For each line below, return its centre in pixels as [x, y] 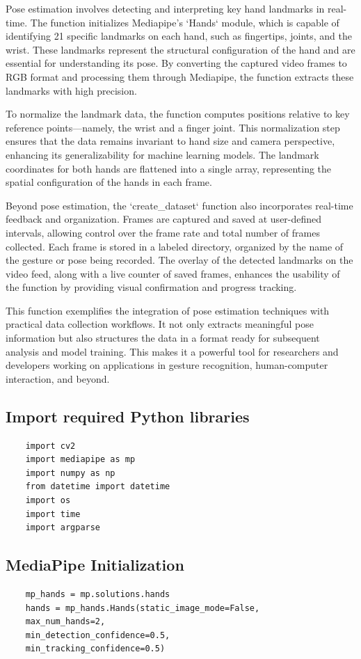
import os [48, 501]
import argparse [63, 528]
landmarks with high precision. [71, 90]
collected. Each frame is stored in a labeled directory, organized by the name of [175, 246]
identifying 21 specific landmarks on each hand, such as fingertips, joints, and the [179, 36]
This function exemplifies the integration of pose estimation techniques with [168, 310]
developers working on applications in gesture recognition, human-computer [167, 365]
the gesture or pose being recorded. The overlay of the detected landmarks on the [179, 260]
